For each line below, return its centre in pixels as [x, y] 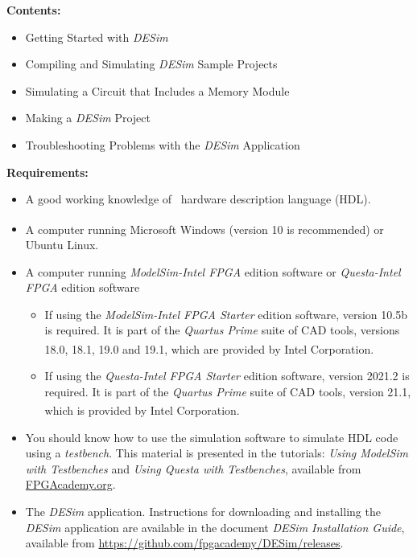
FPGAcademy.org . [70, 484]
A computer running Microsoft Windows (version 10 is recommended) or [204, 229]
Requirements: [47, 172]
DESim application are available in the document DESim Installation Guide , [215, 527]
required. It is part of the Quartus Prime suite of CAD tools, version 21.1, [228, 391]
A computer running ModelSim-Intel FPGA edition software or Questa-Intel [213, 271]
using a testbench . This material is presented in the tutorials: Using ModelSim [217, 453]
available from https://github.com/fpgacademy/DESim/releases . [184, 543]
